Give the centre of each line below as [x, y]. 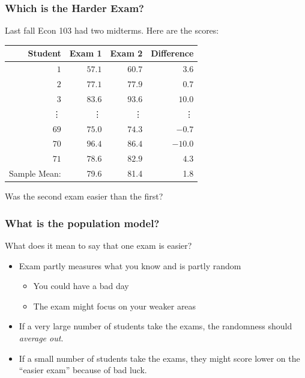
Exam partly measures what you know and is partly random [130, 265]
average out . [41, 337]
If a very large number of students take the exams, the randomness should [156, 326]
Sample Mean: [35, 173]
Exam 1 [86, 53]
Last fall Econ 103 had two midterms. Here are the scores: [112, 30]
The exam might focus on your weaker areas [115, 306]
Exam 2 [126, 53]
